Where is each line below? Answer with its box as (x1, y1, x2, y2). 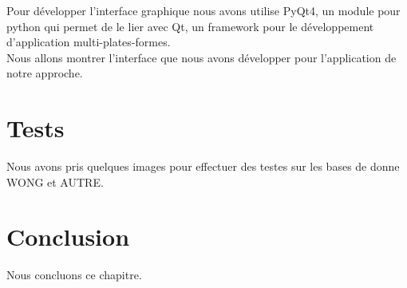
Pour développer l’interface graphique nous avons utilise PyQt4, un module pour (6, 2, 401, 18)
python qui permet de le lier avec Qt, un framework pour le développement (6, 18, 374, 34)
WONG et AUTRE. (6, 173, 104, 190)
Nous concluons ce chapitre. (6, 266, 142, 283)
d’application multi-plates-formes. (6, 34, 171, 50)
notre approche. (6, 65, 83, 81)
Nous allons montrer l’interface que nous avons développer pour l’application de (6, 49, 397, 65)
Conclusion (6, 220, 130, 253)
